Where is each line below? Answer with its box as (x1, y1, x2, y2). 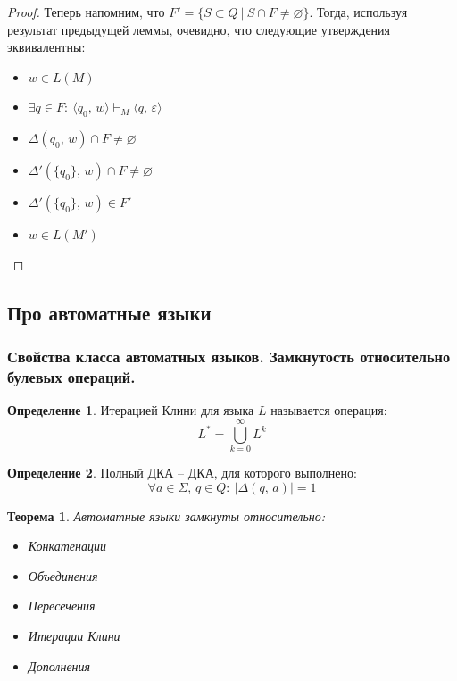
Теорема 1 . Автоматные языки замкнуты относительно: (7, 506, 326, 525)
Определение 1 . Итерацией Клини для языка (7, 401, 254, 419)
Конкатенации (28, 536, 106, 555)
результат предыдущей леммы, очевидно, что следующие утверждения (7, 20, 391, 38)
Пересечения (28, 596, 96, 615)
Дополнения (28, 656, 91, 675)
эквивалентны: (7, 37, 86, 56)
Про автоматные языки (7, 298, 212, 326)
